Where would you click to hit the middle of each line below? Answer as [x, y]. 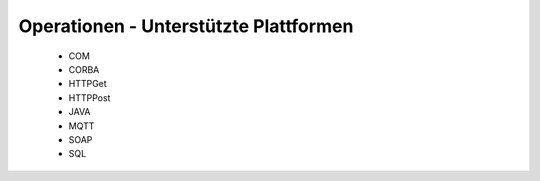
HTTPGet [87, 84]
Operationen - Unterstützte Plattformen [186, 26]
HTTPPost [89, 97]
